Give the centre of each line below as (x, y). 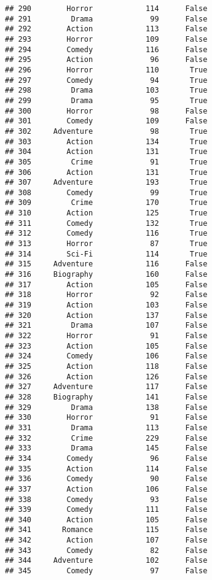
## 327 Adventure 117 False (106, 387)
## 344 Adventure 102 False (106, 561)
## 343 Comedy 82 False (106, 550)
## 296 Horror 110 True (106, 70)
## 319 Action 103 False (106, 305)
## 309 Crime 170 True (106, 203)
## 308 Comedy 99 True (106, 192)
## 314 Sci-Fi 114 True (106, 254)
